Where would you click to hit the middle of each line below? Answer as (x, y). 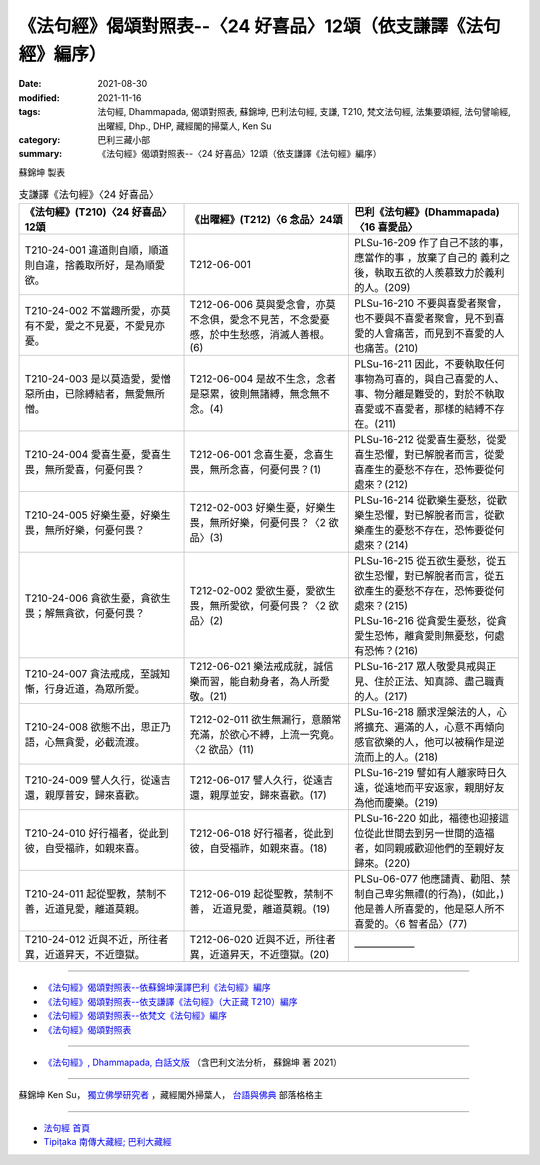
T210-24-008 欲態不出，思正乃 (98, 727)
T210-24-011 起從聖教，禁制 (90, 894)
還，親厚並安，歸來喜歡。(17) (258, 795)
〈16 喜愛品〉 (386, 227)
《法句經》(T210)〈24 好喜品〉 (98, 212)
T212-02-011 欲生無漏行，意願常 (265, 720)
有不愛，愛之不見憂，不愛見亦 (94, 326)
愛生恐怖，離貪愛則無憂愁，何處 (429, 636)
